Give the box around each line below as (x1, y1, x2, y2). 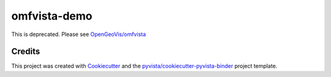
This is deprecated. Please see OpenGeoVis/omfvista (11, 31, 146, 38)
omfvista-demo (11, 9, 93, 23)
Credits (11, 46, 40, 57)
